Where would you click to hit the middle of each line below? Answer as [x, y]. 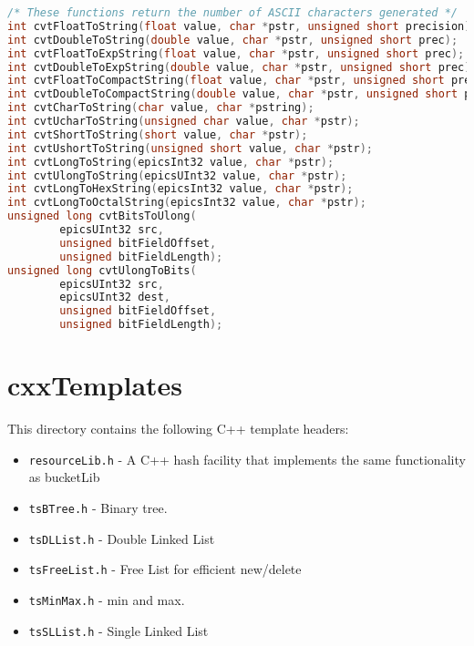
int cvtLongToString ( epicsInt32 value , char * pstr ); [171, 162]
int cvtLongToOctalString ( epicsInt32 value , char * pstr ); [187, 203]
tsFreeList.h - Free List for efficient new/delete [165, 569]
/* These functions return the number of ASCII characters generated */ [232, 13]
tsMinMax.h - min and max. [107, 599]
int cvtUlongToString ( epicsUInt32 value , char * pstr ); [177, 175]
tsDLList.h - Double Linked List [122, 538]
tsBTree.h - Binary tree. [98, 507]
